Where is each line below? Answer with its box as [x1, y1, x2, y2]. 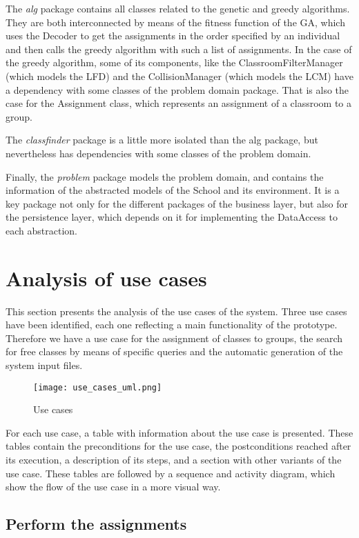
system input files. [6, 358, 83, 372]
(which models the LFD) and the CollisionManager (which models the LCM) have [6, 68, 353, 83]
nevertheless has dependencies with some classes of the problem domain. [6, 146, 311, 160]
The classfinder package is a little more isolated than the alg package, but [6, 132, 318, 147]
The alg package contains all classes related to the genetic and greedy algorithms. [6, 1, 350, 15]
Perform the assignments [6, 513, 187, 535]
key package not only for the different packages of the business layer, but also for [6, 196, 348, 210]
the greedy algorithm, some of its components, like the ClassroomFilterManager [6, 55, 343, 70]
